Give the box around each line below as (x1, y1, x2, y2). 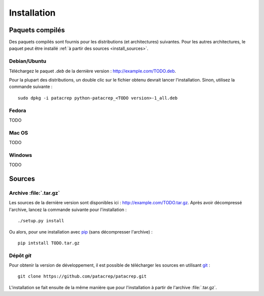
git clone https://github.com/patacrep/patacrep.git (18, 274, 147, 279)
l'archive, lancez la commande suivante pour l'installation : (9, 207, 127, 212)
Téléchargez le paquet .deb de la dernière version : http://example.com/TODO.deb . (9, 68, 176, 74)
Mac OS (9, 129, 28, 136)
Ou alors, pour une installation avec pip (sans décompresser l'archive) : (9, 229, 153, 234)
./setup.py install (18, 218, 65, 224)
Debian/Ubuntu (9, 58, 46, 64)
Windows (9, 151, 32, 158)
